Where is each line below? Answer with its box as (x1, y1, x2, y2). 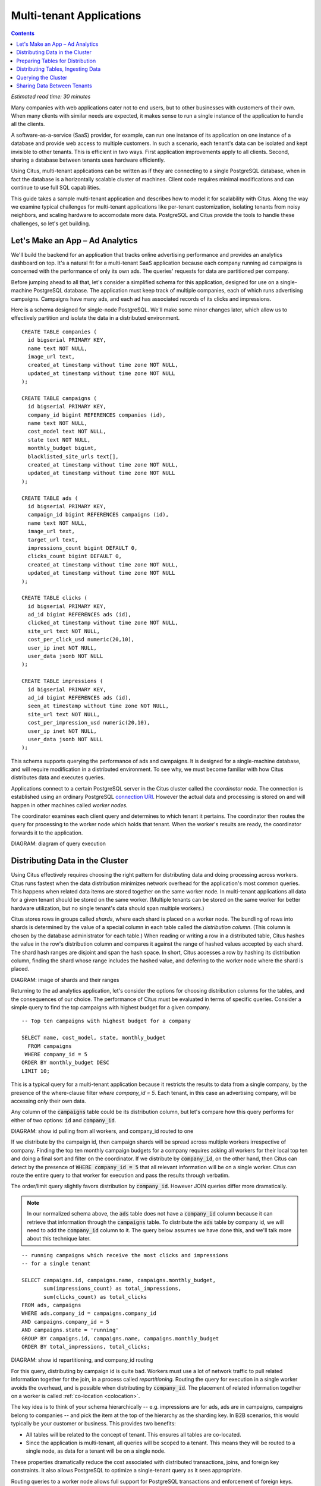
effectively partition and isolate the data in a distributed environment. (11, 314, 180, 322)
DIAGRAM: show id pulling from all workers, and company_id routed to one (11, 1128, 194, 1135)
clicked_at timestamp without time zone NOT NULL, (27, 619, 178, 626)
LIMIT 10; (21, 1068, 50, 1074)
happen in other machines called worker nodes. (11, 801, 128, 808)
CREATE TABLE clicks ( (21, 594, 88, 602)
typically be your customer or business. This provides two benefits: (11, 1420, 177, 1427)
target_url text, (27, 536, 78, 543)
